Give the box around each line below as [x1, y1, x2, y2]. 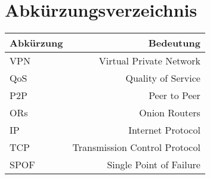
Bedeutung [148, 36, 200, 50]
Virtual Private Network [98, 54, 200, 68]
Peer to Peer [149, 88, 200, 103]
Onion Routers [139, 106, 200, 120]
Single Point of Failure [107, 158, 200, 172]
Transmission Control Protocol [72, 140, 200, 155]
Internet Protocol [128, 123, 200, 137]
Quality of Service [125, 71, 200, 85]
